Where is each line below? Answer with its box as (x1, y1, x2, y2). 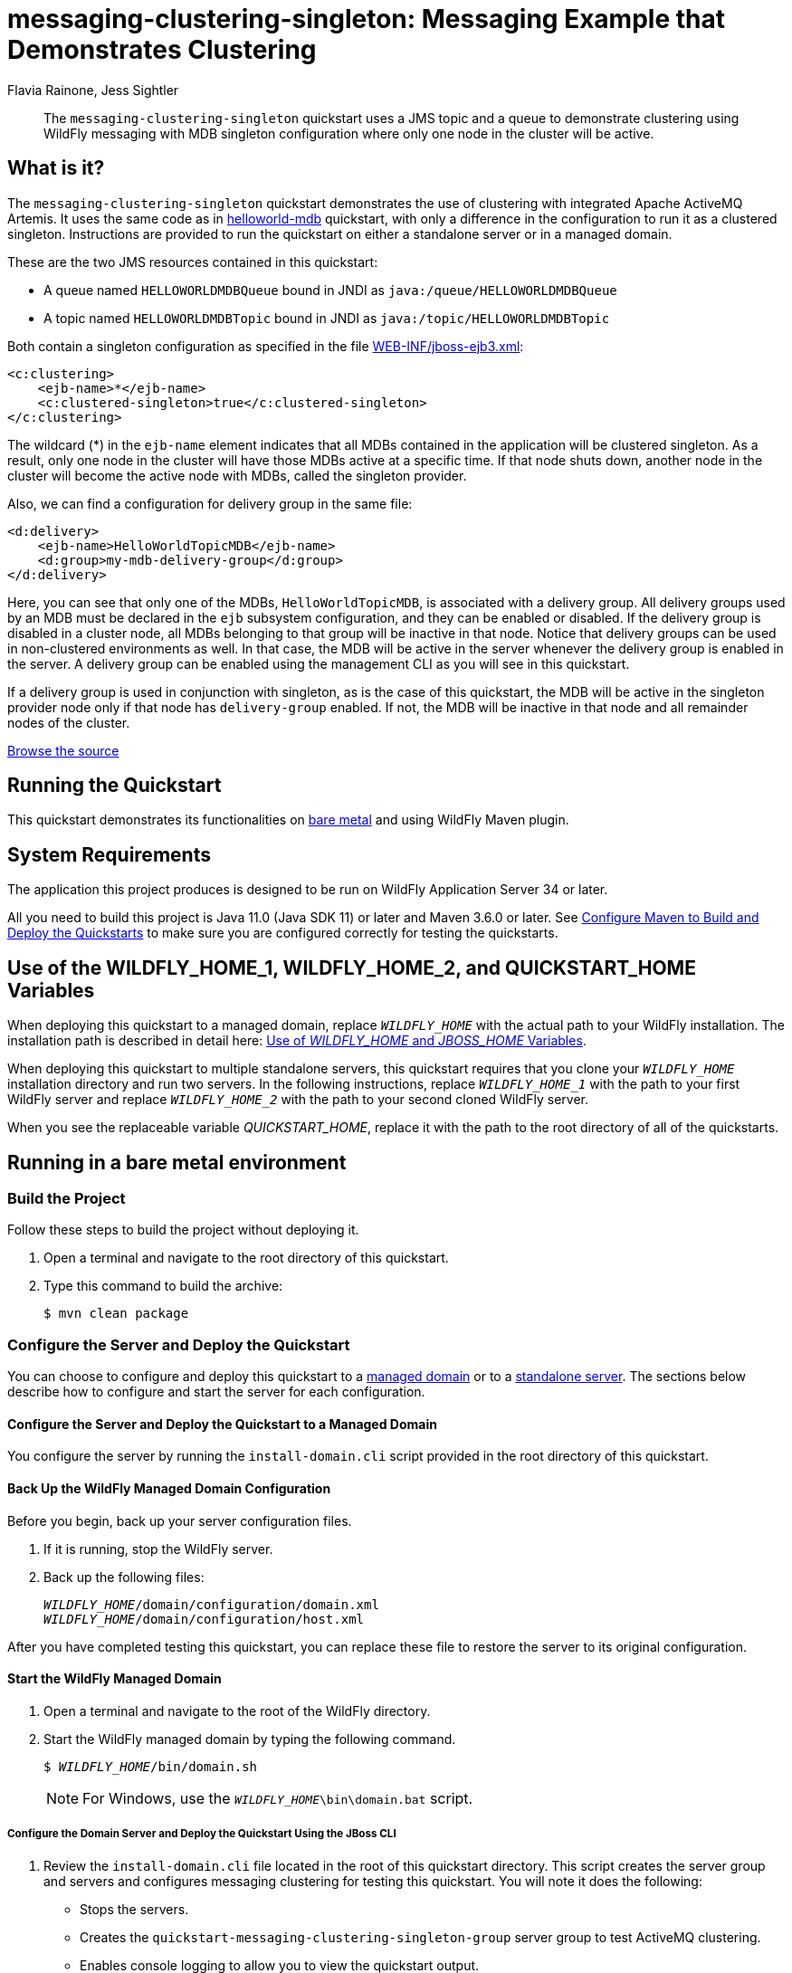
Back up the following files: (43, 1568, 205, 1585)
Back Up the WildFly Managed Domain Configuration (7, 1480, 331, 1496)
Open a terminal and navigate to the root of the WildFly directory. (43, 1702, 431, 1719)
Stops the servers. (80, 1901, 189, 1917)
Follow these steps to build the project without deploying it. (7, 1222, 359, 1238)
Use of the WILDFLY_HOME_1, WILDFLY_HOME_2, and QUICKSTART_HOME (7, 956, 696, 979)
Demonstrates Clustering (7, 34, 317, 65)
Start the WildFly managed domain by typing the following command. (43, 1730, 456, 1747)
